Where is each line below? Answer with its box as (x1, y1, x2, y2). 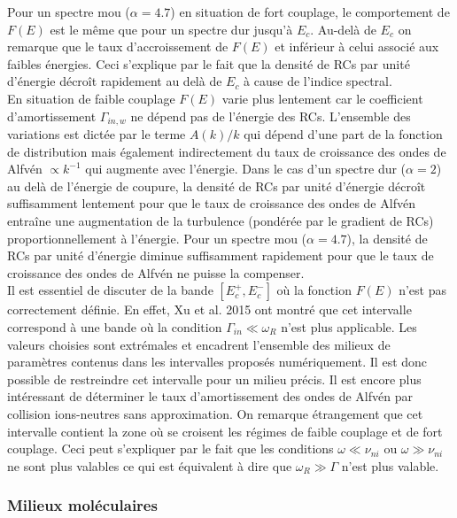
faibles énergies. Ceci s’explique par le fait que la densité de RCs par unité (7, 54, 410, 73)
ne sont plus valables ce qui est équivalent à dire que (7, 456, 292, 475)
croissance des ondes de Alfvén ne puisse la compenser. (7, 263, 305, 282)
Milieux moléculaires (7, 494, 158, 516)
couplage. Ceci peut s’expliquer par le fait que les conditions (7, 439, 334, 458)
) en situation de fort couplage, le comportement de (170, 3, 450, 20)
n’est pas (399, 281, 446, 299)
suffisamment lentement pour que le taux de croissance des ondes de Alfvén (7, 194, 415, 213)
